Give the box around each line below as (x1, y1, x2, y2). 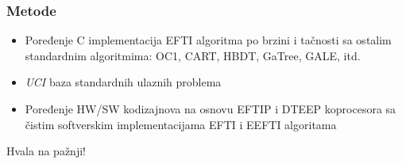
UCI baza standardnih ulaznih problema (25, 74, 222, 90)
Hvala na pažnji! (6, 143, 86, 159)
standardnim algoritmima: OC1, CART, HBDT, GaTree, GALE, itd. (25, 47, 361, 63)
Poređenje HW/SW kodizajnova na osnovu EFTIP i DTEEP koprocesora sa (25, 101, 396, 116)
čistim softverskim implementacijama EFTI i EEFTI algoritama (25, 116, 337, 132)
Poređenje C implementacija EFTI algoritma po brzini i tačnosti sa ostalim (25, 32, 392, 48)
